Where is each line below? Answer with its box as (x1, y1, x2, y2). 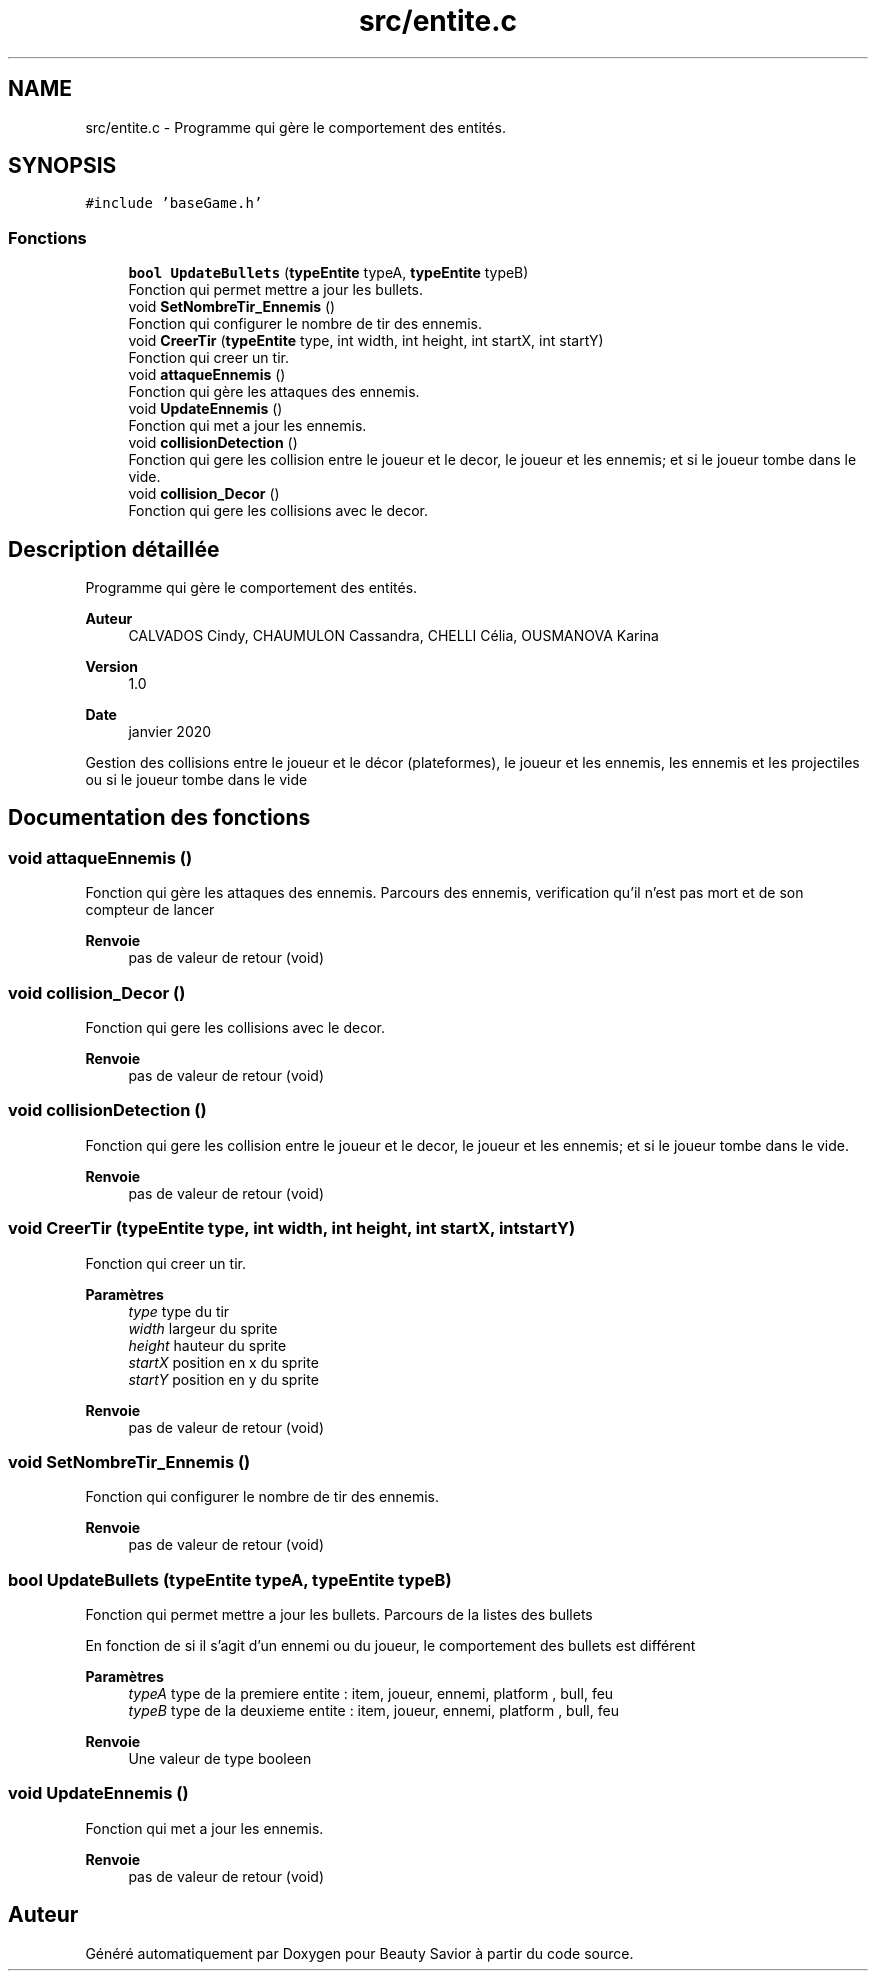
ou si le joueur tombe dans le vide (85, 771, 308, 789)
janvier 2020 (128, 723, 212, 741)
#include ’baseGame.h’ (85, 195, 263, 212)
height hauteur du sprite (128, 1336, 287, 1354)
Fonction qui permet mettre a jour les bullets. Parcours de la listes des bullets (85, 1606, 593, 1623)
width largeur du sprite (128, 1319, 278, 1337)
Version (85, 658, 138, 676)
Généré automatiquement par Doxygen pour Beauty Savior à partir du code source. (85, 1944, 634, 1962)
